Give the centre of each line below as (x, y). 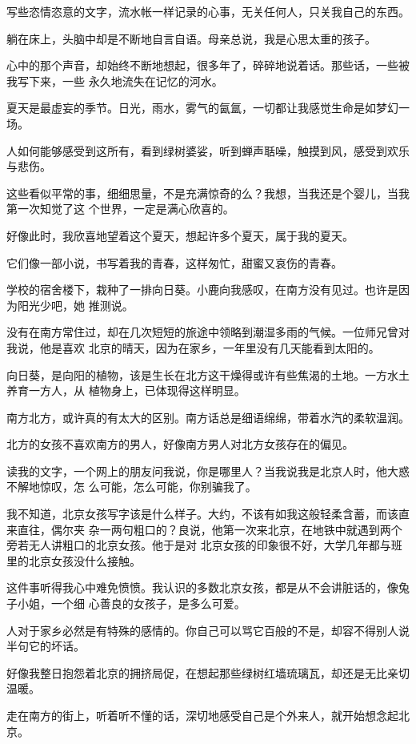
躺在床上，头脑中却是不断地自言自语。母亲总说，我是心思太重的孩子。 (191, 38)
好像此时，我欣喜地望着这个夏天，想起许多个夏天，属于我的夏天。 (180, 235)
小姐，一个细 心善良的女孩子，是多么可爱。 (131, 603)
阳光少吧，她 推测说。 (75, 305)
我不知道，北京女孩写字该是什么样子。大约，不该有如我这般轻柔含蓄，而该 (202, 514)
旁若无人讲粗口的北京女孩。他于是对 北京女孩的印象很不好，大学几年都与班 (204, 545)
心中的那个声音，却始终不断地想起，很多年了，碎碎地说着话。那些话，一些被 (208, 65)
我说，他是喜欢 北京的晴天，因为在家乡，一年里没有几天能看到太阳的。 (193, 347)
